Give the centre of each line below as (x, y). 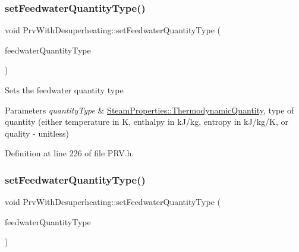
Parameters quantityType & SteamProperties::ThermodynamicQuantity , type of (149, 110)
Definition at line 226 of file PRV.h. (70, 153)
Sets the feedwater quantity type (64, 90)
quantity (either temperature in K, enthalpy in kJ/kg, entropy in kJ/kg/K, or (147, 122)
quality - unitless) (37, 133)
